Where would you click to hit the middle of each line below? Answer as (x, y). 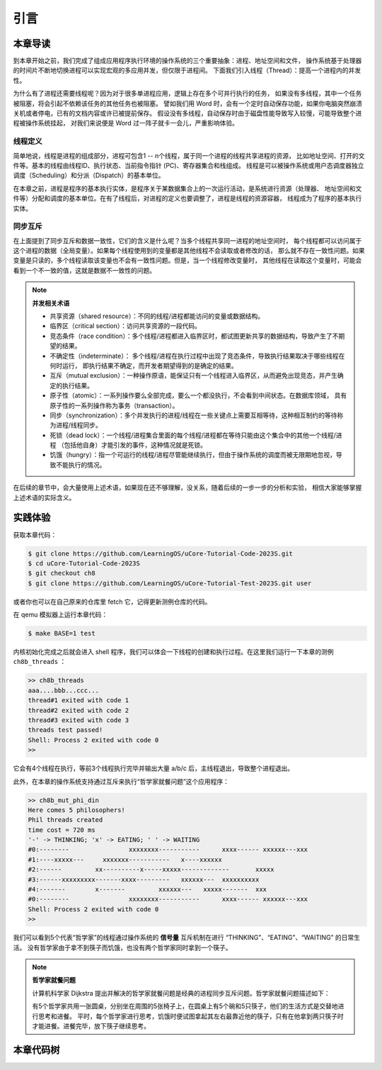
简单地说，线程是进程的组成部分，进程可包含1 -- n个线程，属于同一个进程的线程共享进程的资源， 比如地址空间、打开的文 (189, 155)
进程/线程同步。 (79, 425)
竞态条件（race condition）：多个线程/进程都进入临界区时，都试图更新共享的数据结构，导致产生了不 (194, 336)
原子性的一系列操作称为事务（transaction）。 (114, 405)
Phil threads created (65, 820)
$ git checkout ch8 (62, 573)
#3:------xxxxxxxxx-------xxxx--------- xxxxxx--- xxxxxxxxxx (144, 879)
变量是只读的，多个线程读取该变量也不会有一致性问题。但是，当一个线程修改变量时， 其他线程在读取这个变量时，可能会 (187, 260)
